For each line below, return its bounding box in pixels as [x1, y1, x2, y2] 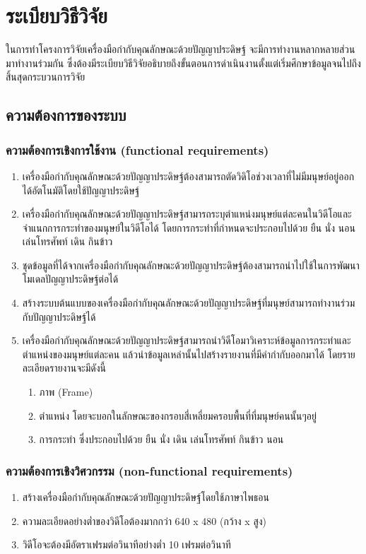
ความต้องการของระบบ [6, 104, 126, 126]
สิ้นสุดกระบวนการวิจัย [6, 69, 85, 84]
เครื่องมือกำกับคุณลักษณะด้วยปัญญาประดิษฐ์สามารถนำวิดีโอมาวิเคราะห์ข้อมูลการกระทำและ [22, 333, 351, 348]
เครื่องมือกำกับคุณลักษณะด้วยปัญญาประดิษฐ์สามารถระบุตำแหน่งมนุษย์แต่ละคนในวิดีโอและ [22, 206, 352, 221]
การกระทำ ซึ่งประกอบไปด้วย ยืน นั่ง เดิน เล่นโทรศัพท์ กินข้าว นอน [39, 432, 284, 447]
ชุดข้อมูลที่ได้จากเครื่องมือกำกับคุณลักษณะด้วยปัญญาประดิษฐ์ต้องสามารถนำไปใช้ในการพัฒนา [22, 257, 360, 272]
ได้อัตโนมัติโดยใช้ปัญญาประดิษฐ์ [22, 182, 140, 197]
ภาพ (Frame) [39, 384, 93, 399]
